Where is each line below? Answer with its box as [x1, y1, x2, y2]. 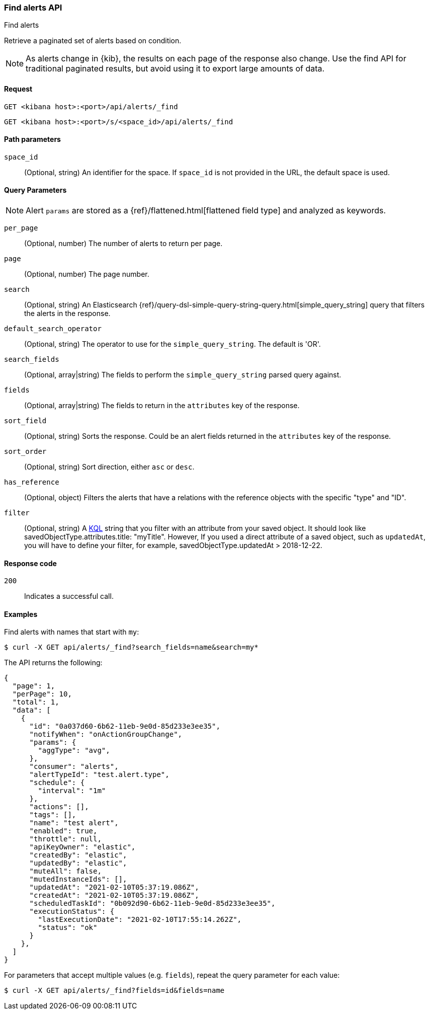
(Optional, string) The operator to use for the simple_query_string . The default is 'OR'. [24, 340, 321, 349]
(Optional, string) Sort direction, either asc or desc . [24, 462, 195, 472]
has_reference [4, 478, 59, 487]
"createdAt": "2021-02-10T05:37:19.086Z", [29, 891, 199, 900]
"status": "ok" [38, 923, 98, 932]
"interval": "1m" [38, 787, 106, 795]
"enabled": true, [29, 827, 98, 835]
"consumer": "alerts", [29, 762, 119, 771]
